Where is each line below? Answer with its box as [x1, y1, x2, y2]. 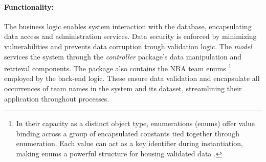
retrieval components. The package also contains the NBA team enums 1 [4, 62, 232, 73]
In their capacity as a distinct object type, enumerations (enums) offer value [16, 118, 255, 129]
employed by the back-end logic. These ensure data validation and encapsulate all [4, 73, 260, 84]
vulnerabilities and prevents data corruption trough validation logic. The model [4, 40, 252, 51]
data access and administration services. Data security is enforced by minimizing [4, 31, 257, 42]
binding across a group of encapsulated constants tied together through [16, 128, 239, 138]
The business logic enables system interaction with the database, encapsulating [4, 21, 252, 31]
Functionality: [4, 1, 54, 12]
